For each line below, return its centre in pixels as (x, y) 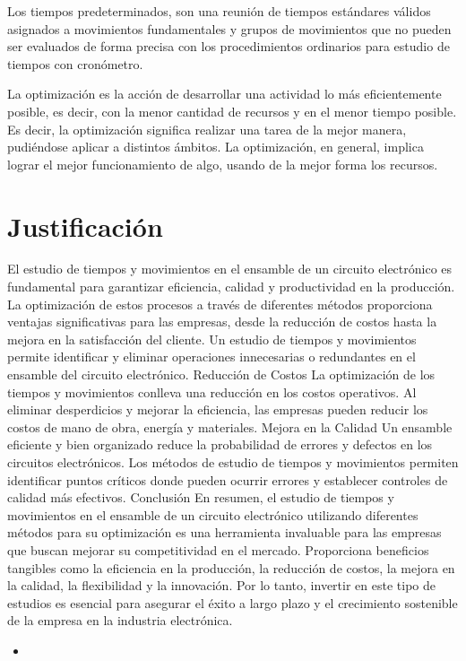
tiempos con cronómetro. (75, 63)
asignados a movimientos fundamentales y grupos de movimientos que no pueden (229, 28)
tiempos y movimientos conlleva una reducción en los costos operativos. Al (212, 391)
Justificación (85, 226)
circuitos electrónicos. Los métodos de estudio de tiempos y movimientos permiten (233, 462)
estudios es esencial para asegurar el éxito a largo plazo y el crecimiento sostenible (233, 602)
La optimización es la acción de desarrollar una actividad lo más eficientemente (224, 94)
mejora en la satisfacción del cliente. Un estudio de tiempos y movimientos (212, 339)
